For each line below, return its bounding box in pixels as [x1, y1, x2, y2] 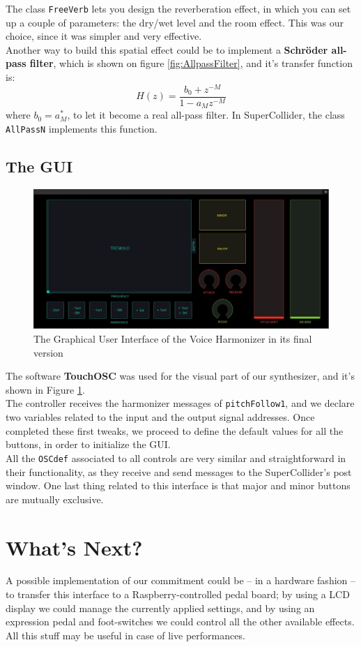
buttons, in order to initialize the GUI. [6, 437, 171, 452]
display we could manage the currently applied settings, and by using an [6, 600, 315, 615]
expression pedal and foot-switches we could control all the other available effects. [6, 614, 355, 629]
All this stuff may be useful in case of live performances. [6, 627, 245, 642]
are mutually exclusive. [6, 491, 104, 506]
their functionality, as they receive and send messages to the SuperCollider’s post [6, 464, 352, 479]
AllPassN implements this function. [6, 121, 158, 135]
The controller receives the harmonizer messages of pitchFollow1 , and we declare [6, 396, 355, 410]
